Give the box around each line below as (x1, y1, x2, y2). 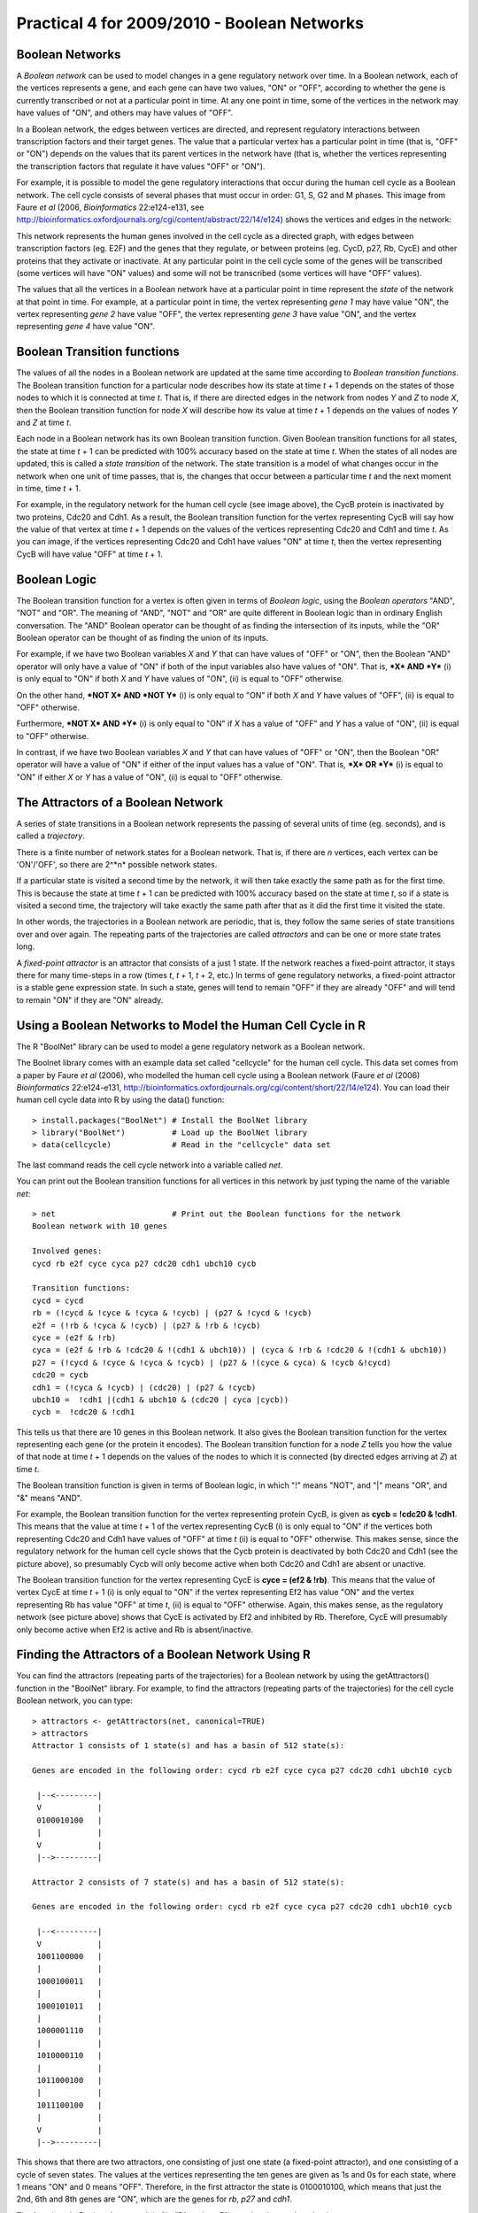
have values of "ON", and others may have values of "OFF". (16, 107, 234, 119)
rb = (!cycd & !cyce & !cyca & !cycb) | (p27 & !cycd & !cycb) (32, 1308, 312, 1318)
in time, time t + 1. (16, 482, 81, 493)
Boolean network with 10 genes (32, 1222, 168, 1231)
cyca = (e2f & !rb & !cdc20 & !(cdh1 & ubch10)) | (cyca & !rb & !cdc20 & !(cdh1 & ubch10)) (32, 1346, 448, 1355)
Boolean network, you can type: (16, 1695, 133, 1706)
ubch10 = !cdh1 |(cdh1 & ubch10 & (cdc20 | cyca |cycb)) (32, 1394, 289, 1405)
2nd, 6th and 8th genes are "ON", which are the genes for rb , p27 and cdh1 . (16, 2194, 292, 2204)
